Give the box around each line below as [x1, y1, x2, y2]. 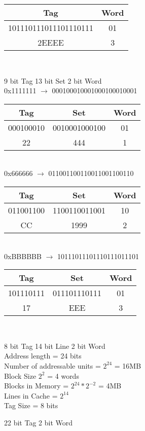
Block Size [4, 370, 37, 381]
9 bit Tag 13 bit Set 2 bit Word [4, 75, 102, 86]
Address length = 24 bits [4, 350, 82, 361]
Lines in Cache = [4, 390, 58, 401]
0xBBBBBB [4, 250, 42, 261]
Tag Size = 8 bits [4, 400, 58, 411]
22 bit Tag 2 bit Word [4, 417, 73, 427]
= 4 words [47, 370, 79, 381]
